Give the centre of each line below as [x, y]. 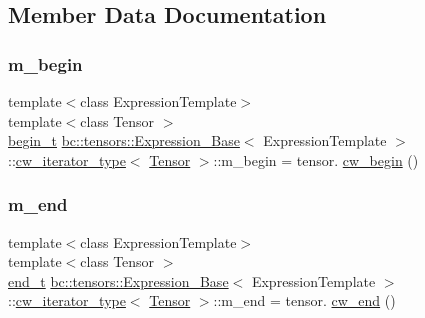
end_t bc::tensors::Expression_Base [118, 280]
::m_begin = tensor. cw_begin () [316, 159]
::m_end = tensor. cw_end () [304, 300]
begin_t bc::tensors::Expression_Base [124, 140]
